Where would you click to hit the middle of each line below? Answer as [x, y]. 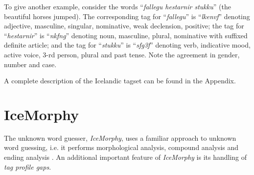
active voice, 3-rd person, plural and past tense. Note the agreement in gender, [122, 54]
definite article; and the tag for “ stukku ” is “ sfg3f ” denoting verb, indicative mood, [127, 45]
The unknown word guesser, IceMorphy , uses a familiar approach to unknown [120, 137]
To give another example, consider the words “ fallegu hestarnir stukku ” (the [117, 6]
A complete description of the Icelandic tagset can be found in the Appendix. [120, 81]
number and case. [30, 64]
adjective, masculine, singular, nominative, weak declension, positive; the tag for [124, 26]
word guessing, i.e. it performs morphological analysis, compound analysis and [121, 147]
